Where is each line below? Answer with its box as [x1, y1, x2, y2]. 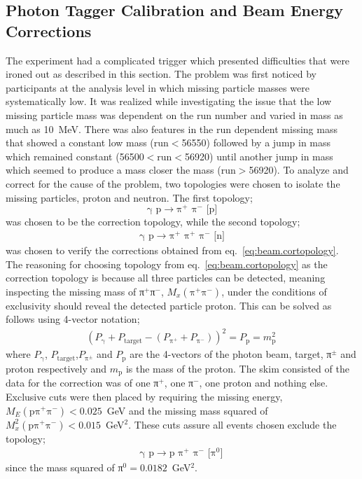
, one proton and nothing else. [199, 375, 328, 390]
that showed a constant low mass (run [6, 135, 169, 150]
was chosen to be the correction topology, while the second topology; [6, 214, 300, 229]
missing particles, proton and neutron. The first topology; [6, 190, 253, 204]
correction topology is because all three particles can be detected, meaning [6, 270, 326, 285]
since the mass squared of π [6, 460, 123, 475]
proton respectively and [6, 361, 107, 375]
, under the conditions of [221, 284, 327, 298]
